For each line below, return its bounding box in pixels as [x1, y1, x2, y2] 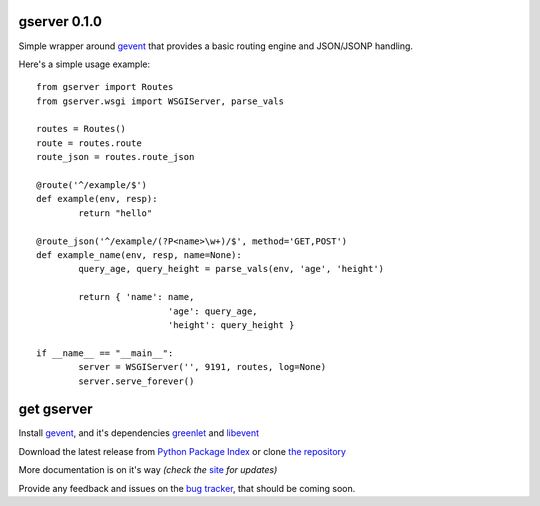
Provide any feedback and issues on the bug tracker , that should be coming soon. [18, 482, 356, 494]
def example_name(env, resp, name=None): [36, 249, 242, 260]
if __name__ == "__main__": [36, 347, 174, 359]
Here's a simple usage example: [18, 58, 150, 70]
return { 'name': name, [78, 291, 195, 303]
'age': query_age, [167, 305, 259, 317]
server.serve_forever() [78, 375, 195, 387]
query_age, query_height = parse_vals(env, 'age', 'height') [78, 263, 385, 275]
